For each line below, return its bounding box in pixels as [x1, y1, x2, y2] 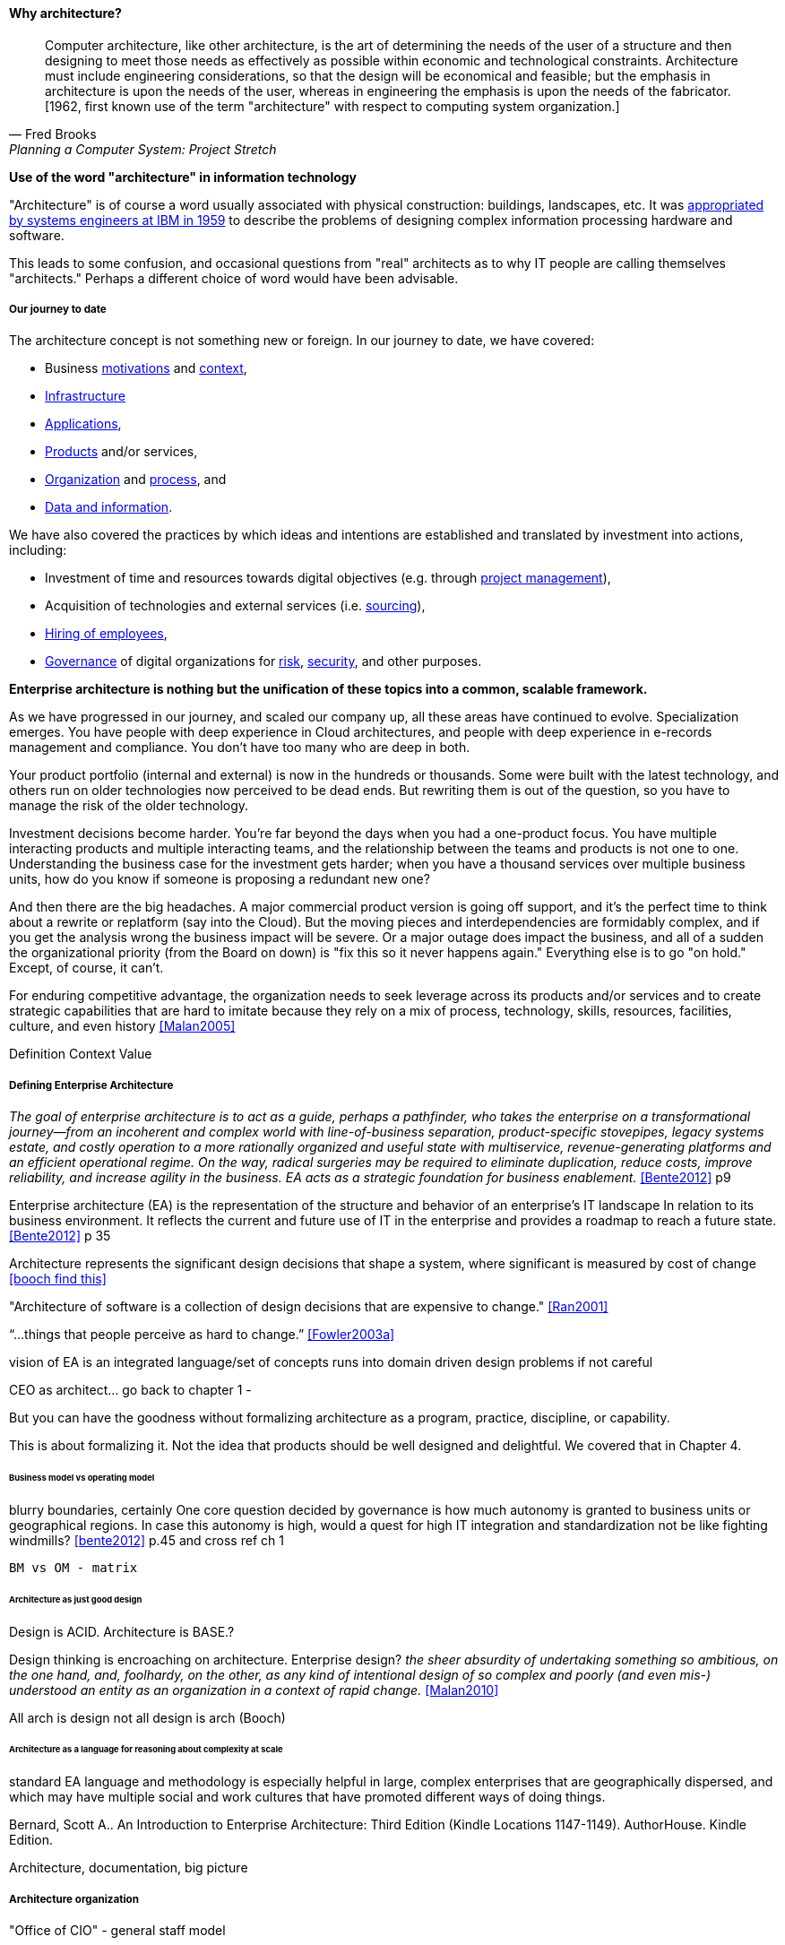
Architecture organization [9, 1892, 139, 1906]
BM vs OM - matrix [9, 1560, 138, 1575]
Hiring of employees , [45, 626, 168, 642]
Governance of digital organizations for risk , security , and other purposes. [45, 653, 482, 670]
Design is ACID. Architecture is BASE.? [9, 1623, 235, 1639]
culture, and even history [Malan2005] [9, 1018, 236, 1034]
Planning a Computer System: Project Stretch [9, 141, 277, 157]
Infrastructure [45, 388, 125, 404]
